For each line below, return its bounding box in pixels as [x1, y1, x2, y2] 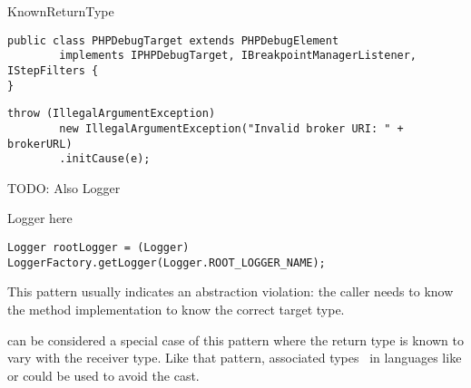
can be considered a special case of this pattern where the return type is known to [7, 330, 464, 349]
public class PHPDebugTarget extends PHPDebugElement [7, 34, 339, 47]
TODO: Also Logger [7, 178, 121, 197]
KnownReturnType [7, 2, 114, 20]
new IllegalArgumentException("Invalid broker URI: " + [59, 121, 404, 135]
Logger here [7, 209, 73, 228]
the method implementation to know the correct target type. [7, 299, 345, 318]
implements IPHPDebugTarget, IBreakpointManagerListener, [59, 49, 417, 63]
